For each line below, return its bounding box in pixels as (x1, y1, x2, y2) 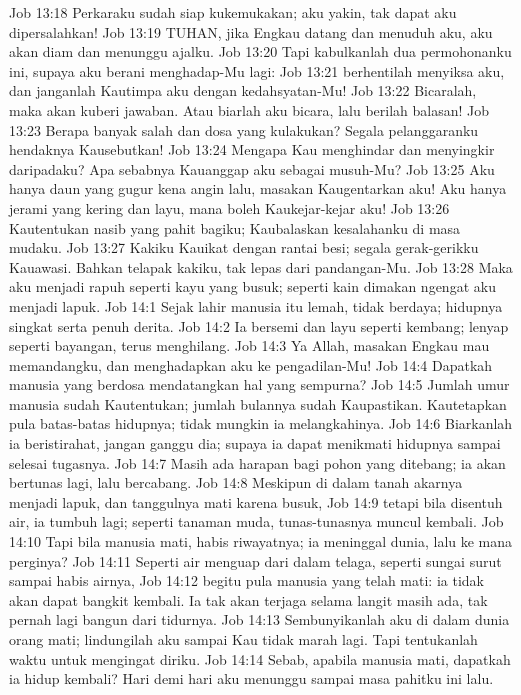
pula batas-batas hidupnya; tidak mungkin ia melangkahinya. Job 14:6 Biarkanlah (9, 413, 513, 434)
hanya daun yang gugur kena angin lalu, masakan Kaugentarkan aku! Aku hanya (9, 178, 507, 199)
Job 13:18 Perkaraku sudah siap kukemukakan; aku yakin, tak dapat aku (9, 2, 457, 22)
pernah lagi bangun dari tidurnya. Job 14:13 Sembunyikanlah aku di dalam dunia (9, 609, 510, 630)
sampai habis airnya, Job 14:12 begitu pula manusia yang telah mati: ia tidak (9, 570, 484, 591)
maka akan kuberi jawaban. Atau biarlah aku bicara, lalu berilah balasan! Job (9, 99, 490, 120)
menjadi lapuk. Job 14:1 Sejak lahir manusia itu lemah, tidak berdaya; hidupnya (9, 295, 503, 316)
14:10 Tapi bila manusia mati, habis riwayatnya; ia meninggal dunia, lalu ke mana (9, 531, 513, 552)
